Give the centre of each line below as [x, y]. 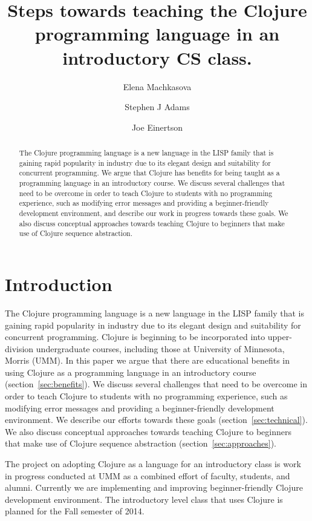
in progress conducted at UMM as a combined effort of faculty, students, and [148, 475]
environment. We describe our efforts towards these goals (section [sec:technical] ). [156, 420]
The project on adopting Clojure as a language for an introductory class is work [153, 464]
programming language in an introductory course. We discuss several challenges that [152, 183]
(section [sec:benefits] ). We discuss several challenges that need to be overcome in [156, 384]
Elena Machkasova [157, 86]
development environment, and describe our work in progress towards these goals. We [154, 213]
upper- [280, 337]
